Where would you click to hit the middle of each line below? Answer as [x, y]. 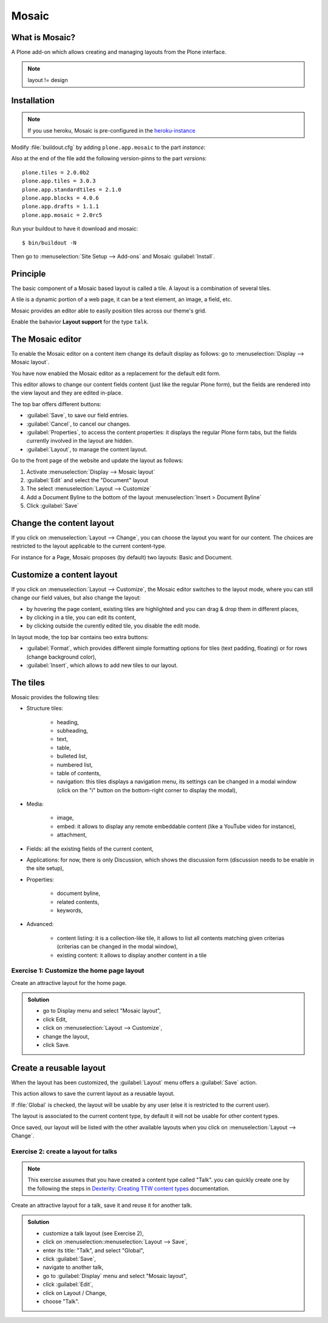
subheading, [72, 730]
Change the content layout [63, 523]
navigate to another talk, [73, 1267]
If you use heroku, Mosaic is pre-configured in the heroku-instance [111, 130]
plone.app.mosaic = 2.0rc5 [62, 215]
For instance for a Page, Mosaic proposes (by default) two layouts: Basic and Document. [122, 557]
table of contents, [79, 773]
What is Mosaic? [43, 37]
